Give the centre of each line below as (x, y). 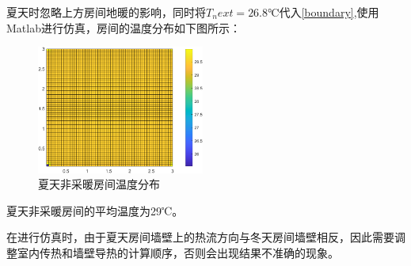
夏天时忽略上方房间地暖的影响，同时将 (106, 12)
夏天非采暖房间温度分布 (99, 184)
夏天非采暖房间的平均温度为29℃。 (95, 210)
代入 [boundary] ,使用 (329, 12)
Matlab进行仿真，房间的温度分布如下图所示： (124, 27)
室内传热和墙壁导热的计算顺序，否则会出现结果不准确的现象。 (178, 253)
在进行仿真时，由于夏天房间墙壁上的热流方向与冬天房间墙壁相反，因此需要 (200, 237)
